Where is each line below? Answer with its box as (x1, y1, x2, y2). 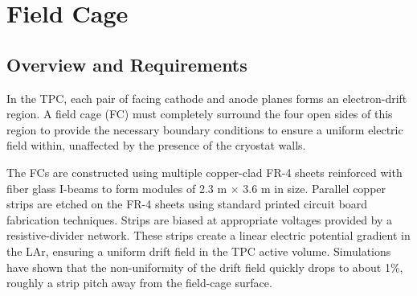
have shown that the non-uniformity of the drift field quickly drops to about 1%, (6, 258, 403, 275)
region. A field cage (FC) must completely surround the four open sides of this (6, 105, 393, 122)
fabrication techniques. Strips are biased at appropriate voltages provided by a (6, 211, 393, 228)
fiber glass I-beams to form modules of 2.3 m (6, 179, 227, 196)
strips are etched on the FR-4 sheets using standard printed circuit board (6, 195, 368, 212)
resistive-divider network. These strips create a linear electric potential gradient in (6, 227, 411, 244)
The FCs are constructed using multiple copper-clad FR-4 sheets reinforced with (6, 163, 403, 180)
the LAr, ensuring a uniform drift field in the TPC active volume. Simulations (6, 242, 391, 259)
